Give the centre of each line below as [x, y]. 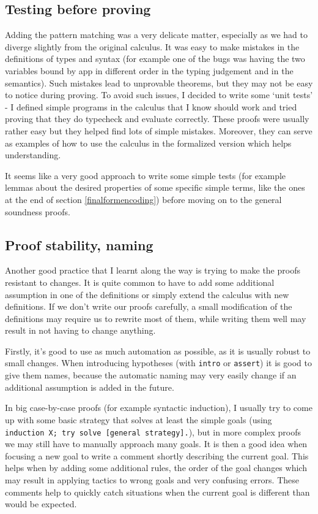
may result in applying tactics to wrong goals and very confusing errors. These [152, 479]
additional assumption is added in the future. [90, 387]
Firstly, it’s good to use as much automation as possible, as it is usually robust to [158, 351]
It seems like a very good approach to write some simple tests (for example [146, 175]
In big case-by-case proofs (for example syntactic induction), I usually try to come [159, 408]
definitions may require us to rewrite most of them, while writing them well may [156, 318]
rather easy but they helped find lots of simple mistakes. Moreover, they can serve [159, 130]
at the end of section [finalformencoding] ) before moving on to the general [143, 199]
